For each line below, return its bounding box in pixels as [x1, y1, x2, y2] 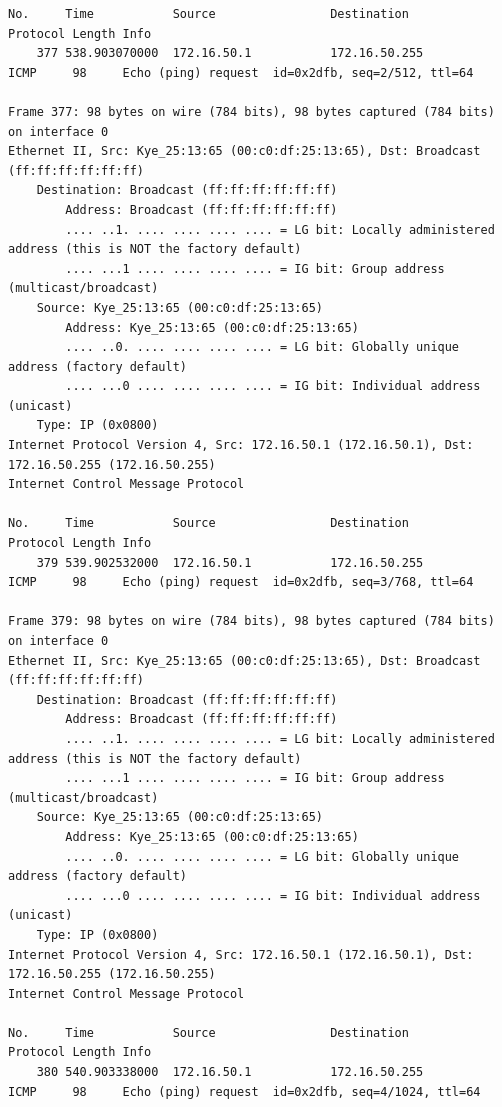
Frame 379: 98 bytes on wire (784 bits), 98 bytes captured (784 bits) [8, 614, 495, 629]
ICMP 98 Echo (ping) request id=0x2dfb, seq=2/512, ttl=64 [8, 65, 474, 80]
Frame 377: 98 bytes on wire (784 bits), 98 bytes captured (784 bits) [8, 104, 495, 119]
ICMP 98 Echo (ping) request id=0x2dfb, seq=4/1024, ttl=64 [8, 1084, 481, 1099]
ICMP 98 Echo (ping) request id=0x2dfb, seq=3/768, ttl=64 [8, 575, 474, 590]
